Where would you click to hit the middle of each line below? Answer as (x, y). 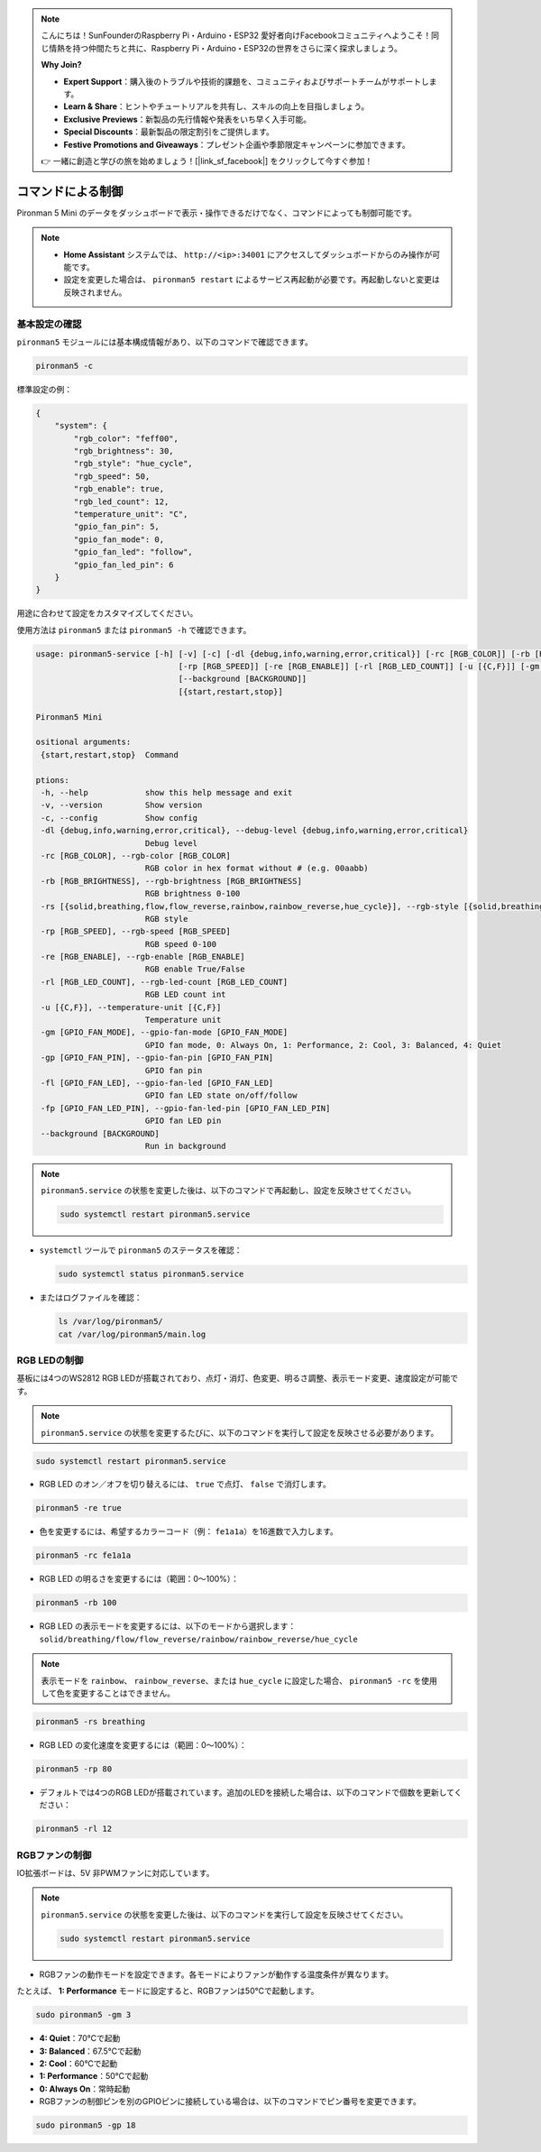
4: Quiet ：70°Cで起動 (80, 2038)
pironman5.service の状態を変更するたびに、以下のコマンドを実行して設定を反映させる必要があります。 (240, 1432)
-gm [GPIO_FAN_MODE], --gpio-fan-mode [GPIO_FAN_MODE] (165, 1032)
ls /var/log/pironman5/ (111, 1322)
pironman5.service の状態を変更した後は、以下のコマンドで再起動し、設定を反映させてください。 (229, 1191)
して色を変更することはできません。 (108, 1693)
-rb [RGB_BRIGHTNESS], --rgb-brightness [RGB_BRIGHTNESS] (171, 881)
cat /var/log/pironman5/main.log (132, 1334)
